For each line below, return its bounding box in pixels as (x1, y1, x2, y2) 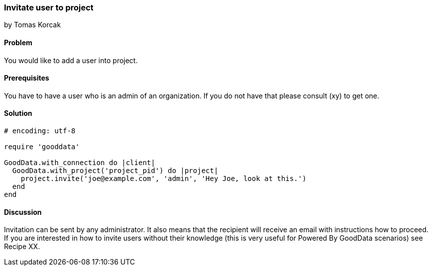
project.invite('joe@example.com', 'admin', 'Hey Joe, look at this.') (20, 175, 306, 183)
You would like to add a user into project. (4, 56, 138, 65)
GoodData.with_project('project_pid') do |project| (12, 167, 218, 175)
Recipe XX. (4, 242, 40, 251)
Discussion (4, 207, 42, 216)
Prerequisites (4, 74, 49, 83)
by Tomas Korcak (4, 20, 61, 29)
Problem (4, 38, 32, 47)
